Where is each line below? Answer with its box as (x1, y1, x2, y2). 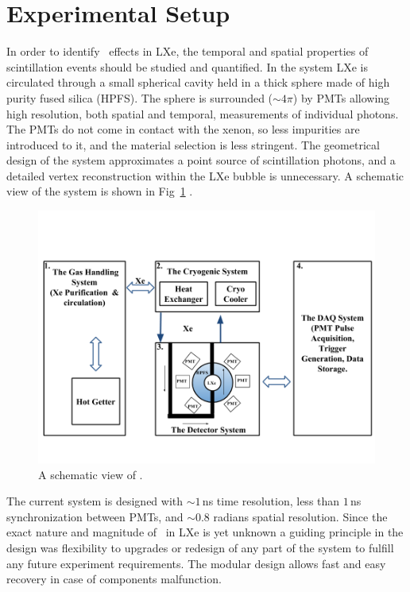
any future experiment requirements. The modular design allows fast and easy (6, 555, 386, 571)
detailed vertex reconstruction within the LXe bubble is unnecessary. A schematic (6, 167, 404, 184)
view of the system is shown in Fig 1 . (6, 183, 193, 199)
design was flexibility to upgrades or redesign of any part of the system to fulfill (6, 540, 394, 556)
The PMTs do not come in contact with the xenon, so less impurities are (6, 121, 360, 137)
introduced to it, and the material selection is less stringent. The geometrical (6, 136, 380, 153)
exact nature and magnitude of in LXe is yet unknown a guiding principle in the (6, 524, 404, 540)
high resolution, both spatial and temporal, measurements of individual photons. (6, 105, 399, 122)
